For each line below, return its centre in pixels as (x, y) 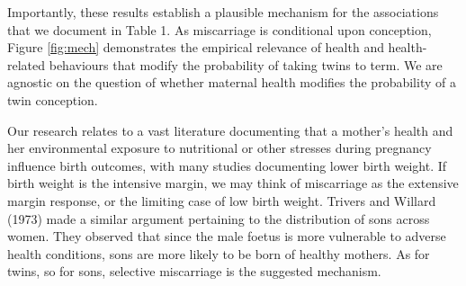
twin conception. (53, 99)
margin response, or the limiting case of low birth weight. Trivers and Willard (222, 200)
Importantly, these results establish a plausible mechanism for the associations (223, 12)
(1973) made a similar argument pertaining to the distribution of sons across (219, 218)
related (27, 64)
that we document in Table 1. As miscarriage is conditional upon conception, (220, 29)
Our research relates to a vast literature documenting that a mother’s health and (230, 130)
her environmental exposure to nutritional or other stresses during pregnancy (220, 148)
